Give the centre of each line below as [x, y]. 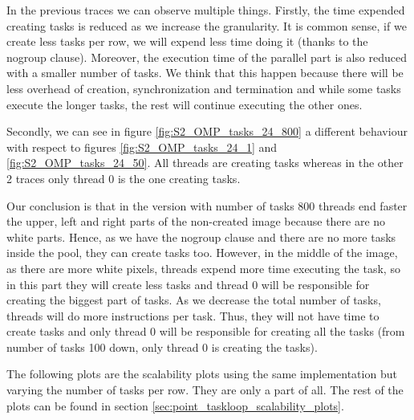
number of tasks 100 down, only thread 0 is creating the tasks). [162, 347]
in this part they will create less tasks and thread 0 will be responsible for [188, 284]
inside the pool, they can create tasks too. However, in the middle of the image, [202, 253]
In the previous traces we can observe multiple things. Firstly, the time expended [206, 10]
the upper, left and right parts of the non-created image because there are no [196, 221]
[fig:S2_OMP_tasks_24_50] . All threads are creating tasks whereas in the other [205, 163]
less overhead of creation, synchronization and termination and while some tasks [204, 88]
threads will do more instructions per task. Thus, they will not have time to [193, 315]
